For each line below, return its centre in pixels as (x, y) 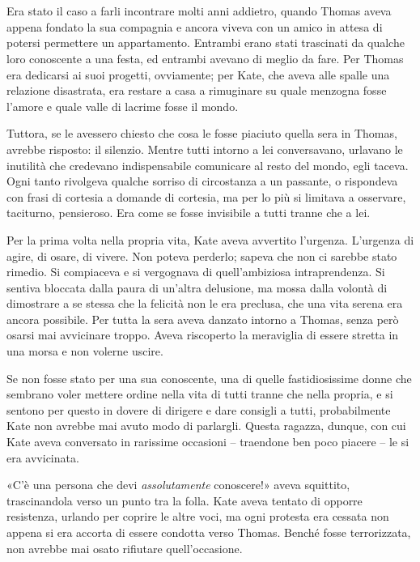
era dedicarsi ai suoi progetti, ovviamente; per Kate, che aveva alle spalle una (198, 74)
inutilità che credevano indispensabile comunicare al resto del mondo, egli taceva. (208, 165)
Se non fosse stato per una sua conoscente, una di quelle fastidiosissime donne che (209, 378)
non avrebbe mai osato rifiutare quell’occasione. (125, 548)
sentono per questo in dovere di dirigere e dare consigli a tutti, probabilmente (199, 409)
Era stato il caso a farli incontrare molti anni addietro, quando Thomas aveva (199, 11)
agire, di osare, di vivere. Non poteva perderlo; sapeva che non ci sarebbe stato (202, 255)
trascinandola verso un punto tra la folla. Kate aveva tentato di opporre (185, 500)
